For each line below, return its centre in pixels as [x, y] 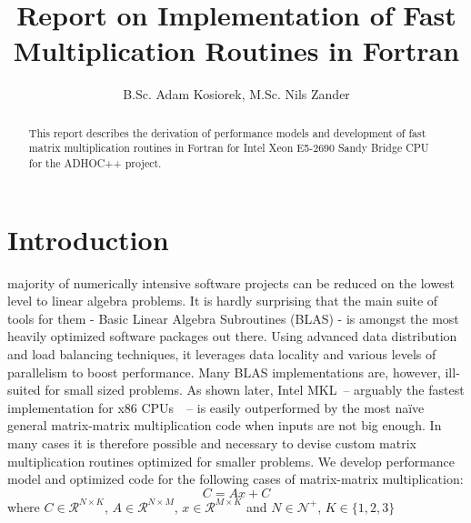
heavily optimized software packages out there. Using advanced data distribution [232, 336]
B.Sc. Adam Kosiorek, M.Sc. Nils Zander [236, 94]
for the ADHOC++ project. [95, 163]
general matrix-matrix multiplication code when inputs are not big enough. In [225, 425]
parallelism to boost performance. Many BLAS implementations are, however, [224, 372]
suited [24, 390]
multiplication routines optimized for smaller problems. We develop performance [231, 461]
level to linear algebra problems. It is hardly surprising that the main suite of [223, 301]
